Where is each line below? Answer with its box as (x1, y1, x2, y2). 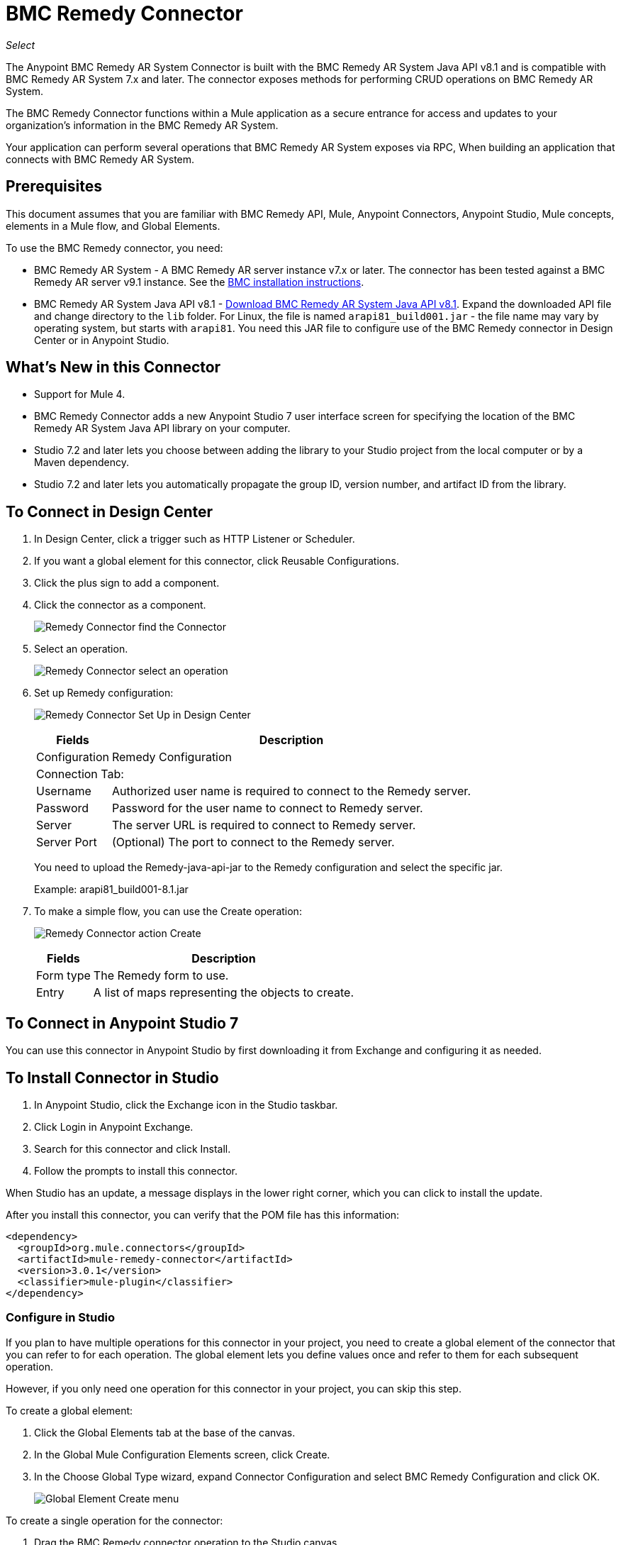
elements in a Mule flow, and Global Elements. (6, 219, 220, 232)
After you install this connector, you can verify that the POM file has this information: (6, 1208, 400, 1221)
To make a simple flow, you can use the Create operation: (34, 905, 302, 918)
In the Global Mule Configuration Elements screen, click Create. (34, 1448, 330, 1461)
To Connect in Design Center (6, 502, 213, 521)
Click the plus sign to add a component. (34, 577, 220, 589)
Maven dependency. (34, 456, 130, 469)
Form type (36, 968, 91, 983)
